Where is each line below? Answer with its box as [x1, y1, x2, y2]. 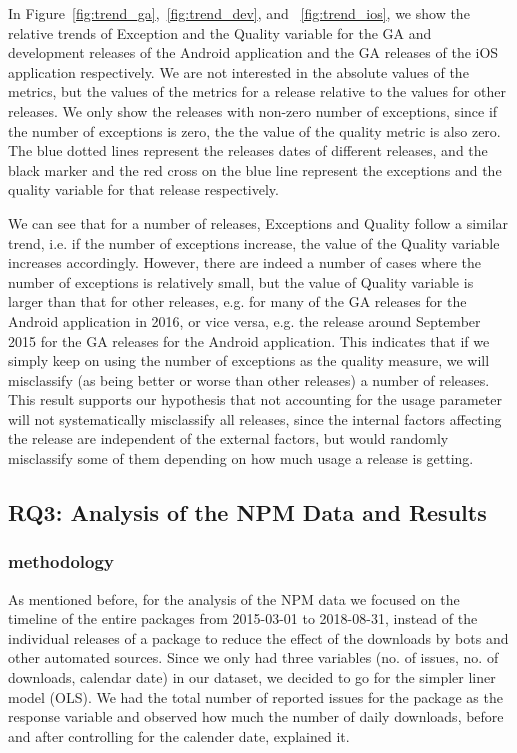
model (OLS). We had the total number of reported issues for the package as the [8, 686, 503, 707]
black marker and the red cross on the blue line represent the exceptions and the [8, 159, 502, 180]
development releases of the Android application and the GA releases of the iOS [8, 42, 499, 63]
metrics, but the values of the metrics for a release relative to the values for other [8, 81, 506, 102]
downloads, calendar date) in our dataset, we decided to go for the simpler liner [8, 667, 496, 688]
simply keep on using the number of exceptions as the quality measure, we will [8, 350, 490, 371]
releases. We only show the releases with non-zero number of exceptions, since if [8, 100, 498, 121]
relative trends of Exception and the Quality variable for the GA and [8, 22, 432, 43]
